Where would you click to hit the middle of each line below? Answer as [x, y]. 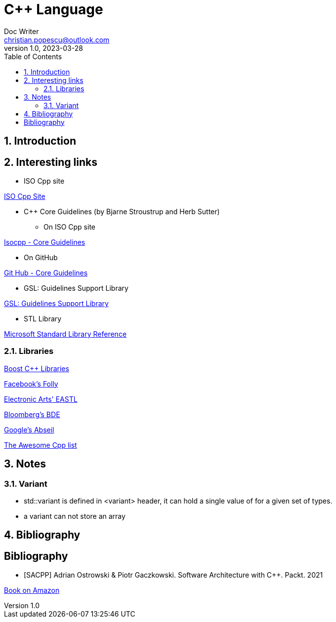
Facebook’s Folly [31, 384]
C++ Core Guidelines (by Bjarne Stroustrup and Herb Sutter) [122, 212]
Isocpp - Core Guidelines [45, 242]
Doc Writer [21, 31]
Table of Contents [33, 56]
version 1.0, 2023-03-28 [43, 48]
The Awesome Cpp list [41, 445]
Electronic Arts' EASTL [41, 399]
